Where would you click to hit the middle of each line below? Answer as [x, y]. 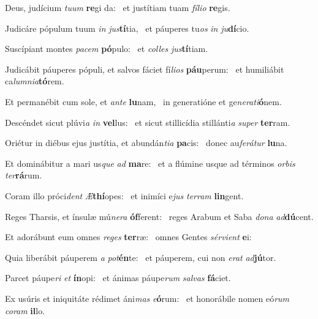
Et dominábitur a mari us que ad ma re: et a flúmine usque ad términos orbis [150, 163]
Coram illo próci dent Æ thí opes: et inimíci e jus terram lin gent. [124, 195]
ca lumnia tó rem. [35, 81]
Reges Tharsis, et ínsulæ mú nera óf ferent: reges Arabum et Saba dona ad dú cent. [159, 216]
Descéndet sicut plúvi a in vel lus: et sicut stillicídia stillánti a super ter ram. [148, 122]
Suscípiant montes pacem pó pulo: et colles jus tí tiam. [107, 49]
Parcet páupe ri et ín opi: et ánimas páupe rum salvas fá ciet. [118, 278]
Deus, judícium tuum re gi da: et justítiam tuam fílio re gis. [118, 7]
